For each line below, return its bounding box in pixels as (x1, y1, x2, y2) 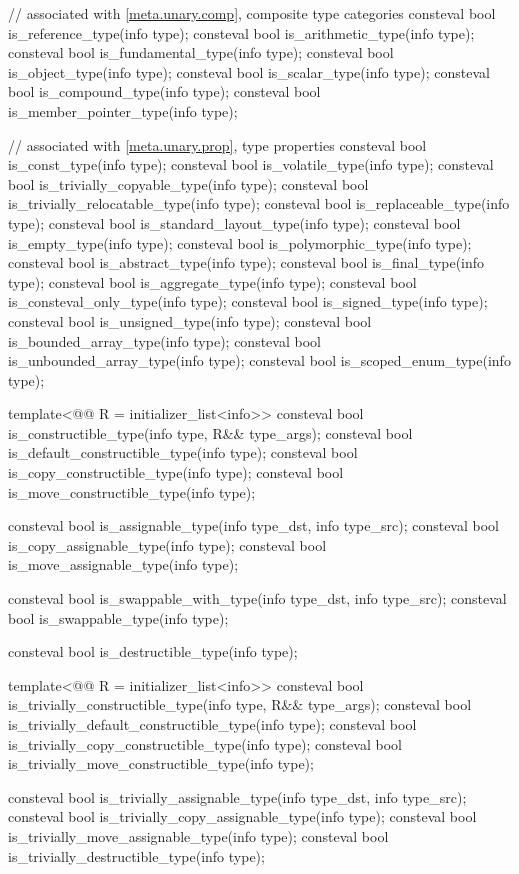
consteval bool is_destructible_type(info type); (8, 641, 298, 662)
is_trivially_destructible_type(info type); (8, 845, 265, 866)
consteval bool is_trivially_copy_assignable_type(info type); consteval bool (8, 806, 477, 827)
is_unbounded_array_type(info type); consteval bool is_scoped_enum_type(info (8, 350, 511, 371)
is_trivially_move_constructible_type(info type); (8, 753, 314, 774)
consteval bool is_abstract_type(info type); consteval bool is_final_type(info (8, 252, 485, 273)
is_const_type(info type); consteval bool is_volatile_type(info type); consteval (8, 154, 494, 175)
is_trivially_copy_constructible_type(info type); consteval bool (8, 733, 402, 754)
